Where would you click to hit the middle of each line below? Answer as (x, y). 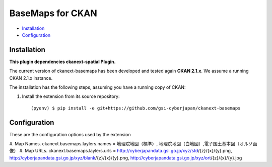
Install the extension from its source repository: (71, 96)
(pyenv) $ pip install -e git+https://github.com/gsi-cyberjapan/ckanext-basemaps (136, 108)
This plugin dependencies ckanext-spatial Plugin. (62, 62)
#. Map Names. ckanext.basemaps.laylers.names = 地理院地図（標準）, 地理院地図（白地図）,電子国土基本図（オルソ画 (133, 144)
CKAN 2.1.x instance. (31, 78)
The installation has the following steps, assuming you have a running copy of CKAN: (97, 87)
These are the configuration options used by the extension (70, 134)
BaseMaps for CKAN (53, 13)
